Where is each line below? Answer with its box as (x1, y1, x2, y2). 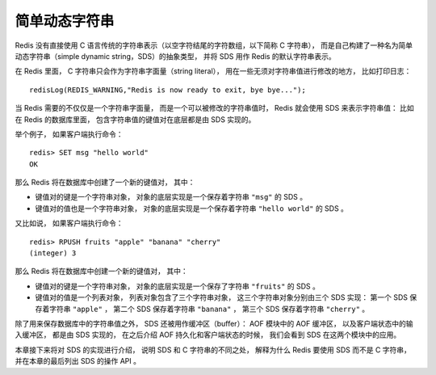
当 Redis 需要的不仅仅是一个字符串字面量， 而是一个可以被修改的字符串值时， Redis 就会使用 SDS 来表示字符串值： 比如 (15, 103, 415, 113)
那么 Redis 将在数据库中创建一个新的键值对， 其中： (15, 267, 189, 276)
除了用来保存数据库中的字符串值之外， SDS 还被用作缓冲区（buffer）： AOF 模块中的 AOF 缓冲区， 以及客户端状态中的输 (15, 318, 413, 328)
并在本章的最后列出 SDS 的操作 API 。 (15, 356, 141, 366)
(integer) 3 (29, 249, 77, 258)
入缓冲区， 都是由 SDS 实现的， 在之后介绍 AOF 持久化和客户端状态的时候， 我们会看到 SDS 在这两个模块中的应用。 (15, 330, 401, 339)
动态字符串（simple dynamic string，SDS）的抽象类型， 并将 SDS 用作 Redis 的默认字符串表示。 (15, 51, 337, 61)
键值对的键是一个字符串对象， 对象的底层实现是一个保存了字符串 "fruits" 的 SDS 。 (35, 281, 321, 291)
